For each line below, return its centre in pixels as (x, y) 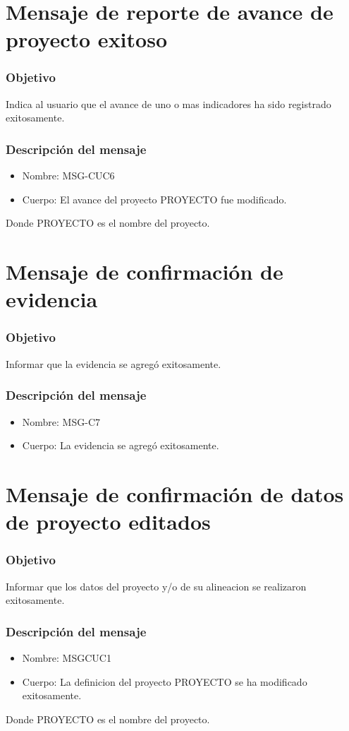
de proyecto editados (108, 522)
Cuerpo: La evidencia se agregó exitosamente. (121, 445)
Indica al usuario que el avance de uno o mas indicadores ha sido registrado (169, 103)
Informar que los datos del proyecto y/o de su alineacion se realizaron (156, 586)
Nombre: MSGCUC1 (67, 657)
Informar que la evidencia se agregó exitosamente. (114, 363)
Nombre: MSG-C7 (61, 421)
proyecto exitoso (86, 39)
